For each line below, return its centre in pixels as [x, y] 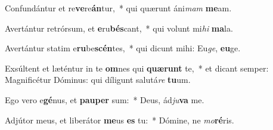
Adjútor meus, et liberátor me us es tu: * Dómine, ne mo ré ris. [120, 120]
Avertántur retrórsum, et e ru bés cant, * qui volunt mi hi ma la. [119, 28]
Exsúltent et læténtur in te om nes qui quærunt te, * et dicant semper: [137, 68]
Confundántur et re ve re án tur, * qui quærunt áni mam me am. [118, 8]
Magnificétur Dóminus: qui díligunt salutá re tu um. [98, 80]
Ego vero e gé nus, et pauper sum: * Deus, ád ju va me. [105, 99]
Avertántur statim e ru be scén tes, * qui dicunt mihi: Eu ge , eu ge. [123, 48]
